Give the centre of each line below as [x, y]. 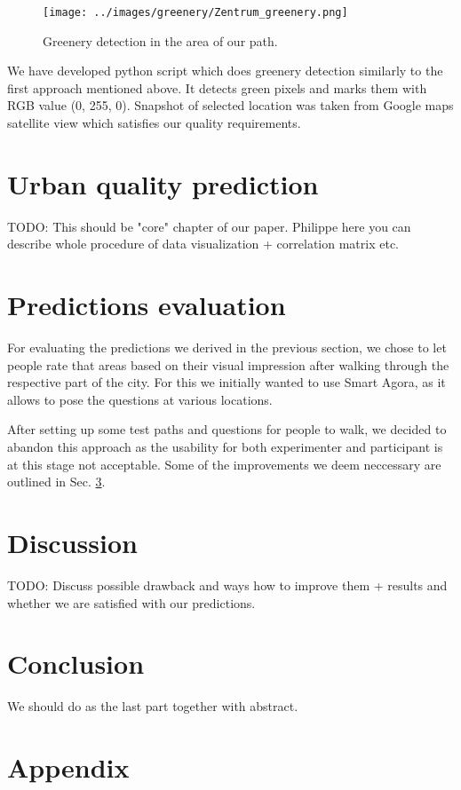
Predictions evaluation [147, 305]
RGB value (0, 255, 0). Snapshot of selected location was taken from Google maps [230, 105]
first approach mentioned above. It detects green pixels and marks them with [217, 87]
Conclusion [76, 664]
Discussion [72, 542]
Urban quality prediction [163, 183]
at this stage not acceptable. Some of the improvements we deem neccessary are [224, 464]
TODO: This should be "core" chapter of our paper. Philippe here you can [209, 226]
